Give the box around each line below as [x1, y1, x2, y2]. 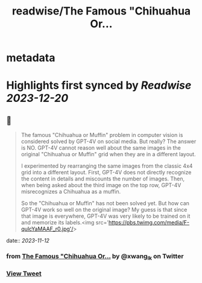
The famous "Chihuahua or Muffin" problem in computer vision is [21, 132, 183, 139]
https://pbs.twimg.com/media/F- [108, 219, 190, 226]
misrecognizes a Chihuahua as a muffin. [21, 188, 121, 196]
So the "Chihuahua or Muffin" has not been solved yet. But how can [21, 200, 190, 207]
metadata [6, 51, 55, 65]
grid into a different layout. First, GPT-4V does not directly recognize [21, 169, 192, 176]
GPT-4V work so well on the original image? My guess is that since [21, 206, 188, 214]
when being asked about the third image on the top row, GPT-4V [21, 182, 181, 189]
